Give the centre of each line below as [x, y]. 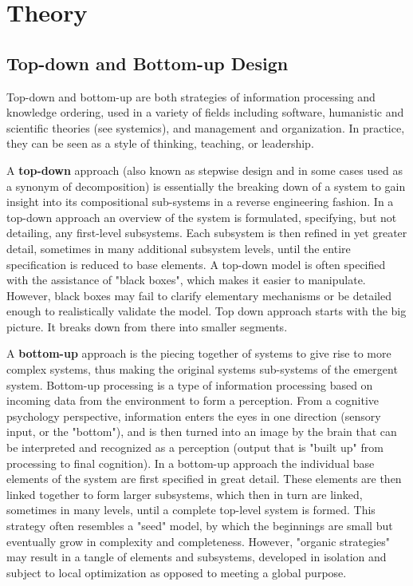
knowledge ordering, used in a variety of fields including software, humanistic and [205, 112]
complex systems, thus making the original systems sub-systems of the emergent [202, 369]
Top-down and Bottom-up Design [147, 63]
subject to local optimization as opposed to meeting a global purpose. [177, 572]
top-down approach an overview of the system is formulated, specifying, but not [202, 217]
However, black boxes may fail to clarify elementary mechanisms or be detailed [199, 295]
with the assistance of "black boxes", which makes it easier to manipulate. [186, 280]
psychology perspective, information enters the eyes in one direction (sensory [194, 416]
